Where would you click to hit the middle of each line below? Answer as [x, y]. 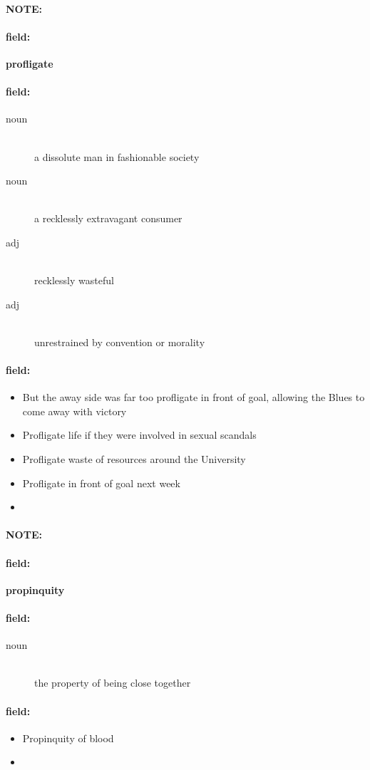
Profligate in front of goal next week [101, 483]
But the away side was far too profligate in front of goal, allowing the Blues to [194, 397]
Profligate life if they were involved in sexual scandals [139, 435]
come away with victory [74, 411]
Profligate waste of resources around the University [134, 459]
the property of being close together [113, 683]
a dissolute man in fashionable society [117, 156]
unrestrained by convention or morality [120, 342]
